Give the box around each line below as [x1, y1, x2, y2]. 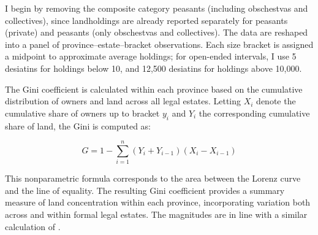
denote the [256, 94, 296, 107]
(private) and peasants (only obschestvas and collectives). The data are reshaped [5, 26, 308, 39]
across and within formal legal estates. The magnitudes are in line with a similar [5, 208, 308, 221]
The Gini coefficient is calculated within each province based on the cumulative [5, 82, 303, 95]
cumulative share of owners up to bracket [5, 106, 160, 119]
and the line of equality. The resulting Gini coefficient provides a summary [5, 183, 285, 196]
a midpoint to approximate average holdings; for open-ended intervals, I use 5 [5, 50, 297, 63]
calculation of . [5, 220, 61, 233]
